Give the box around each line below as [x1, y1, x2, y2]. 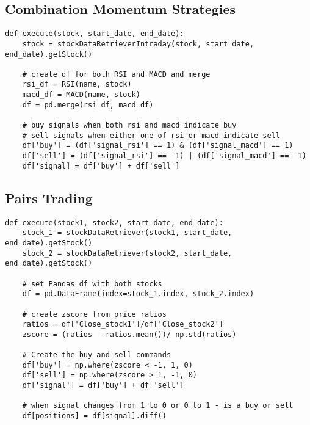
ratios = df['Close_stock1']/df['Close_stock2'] [22, 320, 223, 329]
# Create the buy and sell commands [22, 351, 171, 360]
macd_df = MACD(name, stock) [22, 90, 140, 100]
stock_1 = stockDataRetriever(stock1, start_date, [22, 228, 232, 238]
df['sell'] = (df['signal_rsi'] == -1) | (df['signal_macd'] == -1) [22, 151, 306, 161]
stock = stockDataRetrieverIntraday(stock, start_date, [22, 39, 254, 48]
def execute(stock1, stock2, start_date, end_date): [5, 218, 223, 227]
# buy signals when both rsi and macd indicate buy [22, 121, 237, 130]
